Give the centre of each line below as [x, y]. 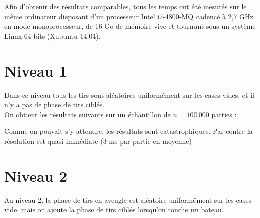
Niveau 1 [36, 70]
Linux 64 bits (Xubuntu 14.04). [52, 35]
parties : [224, 114]
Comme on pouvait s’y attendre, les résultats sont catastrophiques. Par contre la [128, 131]
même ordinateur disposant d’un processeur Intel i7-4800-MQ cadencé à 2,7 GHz [129, 16]
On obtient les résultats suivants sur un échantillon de [87, 114]
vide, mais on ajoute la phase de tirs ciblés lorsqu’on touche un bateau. [114, 210]
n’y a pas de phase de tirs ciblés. [54, 104]
